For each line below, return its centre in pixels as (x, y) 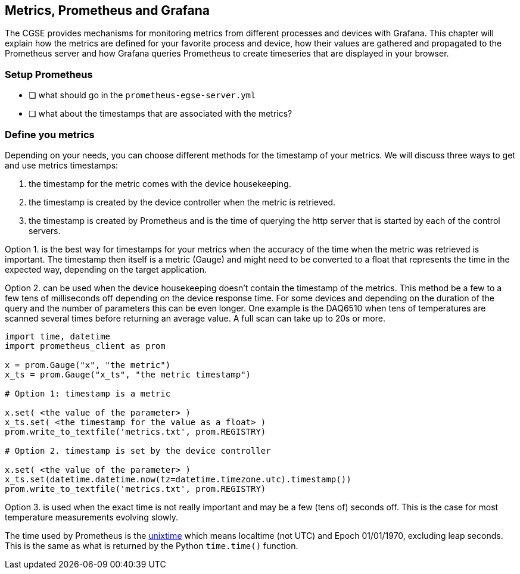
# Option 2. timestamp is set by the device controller (138, 450)
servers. (45, 230)
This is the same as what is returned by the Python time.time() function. (152, 545)
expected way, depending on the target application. (106, 269)
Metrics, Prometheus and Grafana (107, 10)
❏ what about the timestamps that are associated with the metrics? (161, 114)
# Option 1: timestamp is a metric (88, 393)
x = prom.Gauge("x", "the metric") (88, 365)
